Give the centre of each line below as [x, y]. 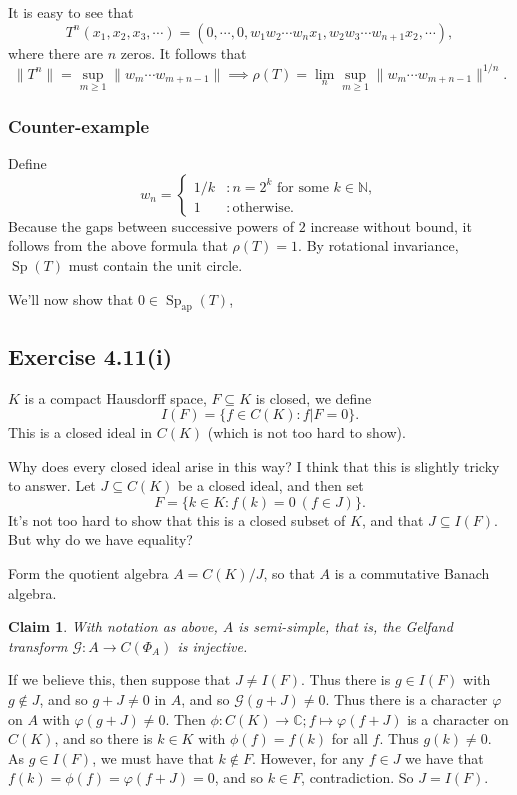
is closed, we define [313, 397]
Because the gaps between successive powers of [151, 225]
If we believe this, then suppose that [119, 679]
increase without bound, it [391, 225]
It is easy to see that [71, 12]
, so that [289, 573]
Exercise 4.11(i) [90, 355]
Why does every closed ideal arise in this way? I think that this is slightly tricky [254, 465]
